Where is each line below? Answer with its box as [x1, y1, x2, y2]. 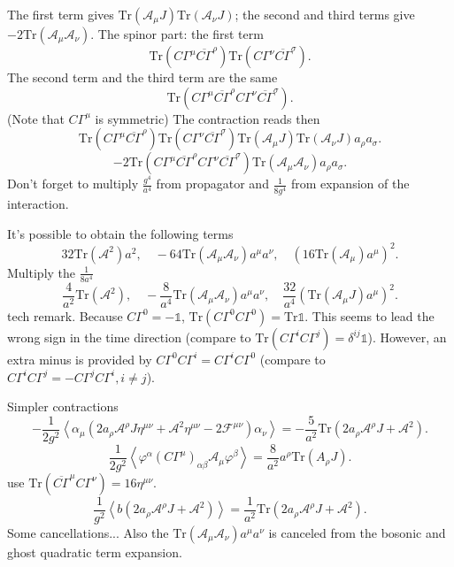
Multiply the [7, 263, 76, 281]
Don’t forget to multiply [7, 174, 139, 193]
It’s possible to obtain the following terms [7, 224, 234, 242]
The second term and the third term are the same [7, 68, 278, 86]
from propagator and [156, 174, 269, 193]
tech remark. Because [7, 306, 123, 325]
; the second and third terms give [235, 5, 415, 23]
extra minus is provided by [7, 349, 152, 368]
